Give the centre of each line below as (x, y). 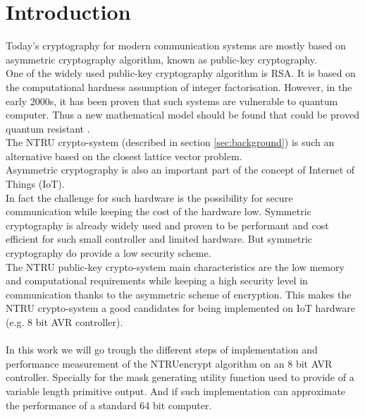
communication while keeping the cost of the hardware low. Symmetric (159, 211)
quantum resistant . (48, 128)
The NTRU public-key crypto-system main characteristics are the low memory (175, 266)
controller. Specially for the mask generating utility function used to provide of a (180, 377)
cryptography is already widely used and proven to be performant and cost (167, 225)
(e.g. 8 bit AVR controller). (64, 322)
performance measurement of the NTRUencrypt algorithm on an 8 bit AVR (169, 363)
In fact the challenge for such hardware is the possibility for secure (149, 197)
